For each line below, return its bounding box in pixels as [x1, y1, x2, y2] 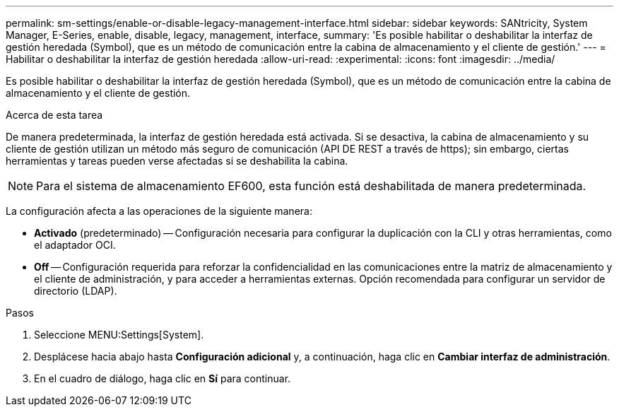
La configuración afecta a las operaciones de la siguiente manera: [6, 205, 312, 217]
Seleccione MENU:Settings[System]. [34, 329, 204, 341]
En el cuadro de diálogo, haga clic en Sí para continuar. [34, 372, 291, 384]
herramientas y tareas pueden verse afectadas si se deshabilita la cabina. [6, 155, 348, 167]
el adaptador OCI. [34, 239, 116, 251]
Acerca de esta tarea [6, 109, 103, 121]
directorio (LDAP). [34, 285, 117, 297]
